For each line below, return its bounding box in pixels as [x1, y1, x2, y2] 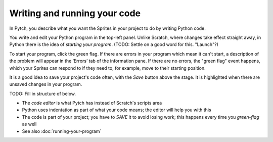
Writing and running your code [9, 8, 141, 19]
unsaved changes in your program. [9, 81, 82, 87]
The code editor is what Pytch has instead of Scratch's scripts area [22, 100, 162, 106]
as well [22, 121, 37, 127]
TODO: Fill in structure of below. [9, 90, 76, 97]
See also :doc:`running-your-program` [22, 128, 102, 134]
